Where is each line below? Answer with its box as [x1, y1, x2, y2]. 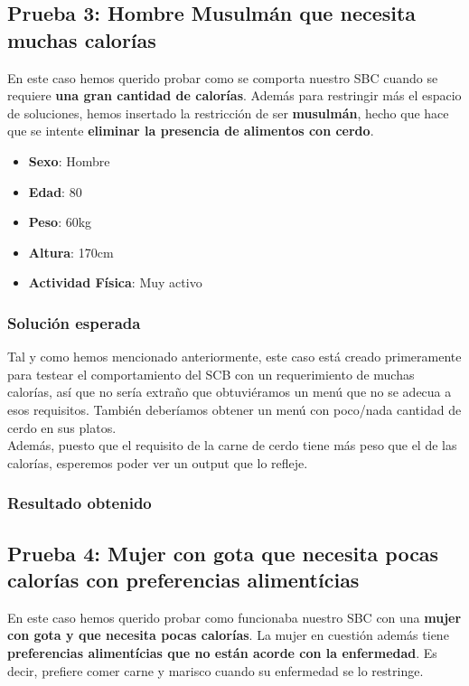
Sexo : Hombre [28, 151, 110, 170]
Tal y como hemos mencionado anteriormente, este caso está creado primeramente [7, 347, 462, 366]
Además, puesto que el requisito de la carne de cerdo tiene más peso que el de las [7, 436, 457, 455]
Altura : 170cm [28, 242, 114, 261]
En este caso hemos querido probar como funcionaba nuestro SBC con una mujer [7, 607, 462, 626]
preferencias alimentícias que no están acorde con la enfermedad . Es [7, 643, 437, 662]
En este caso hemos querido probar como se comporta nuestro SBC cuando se [7, 68, 438, 87]
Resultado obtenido [7, 492, 152, 514]
